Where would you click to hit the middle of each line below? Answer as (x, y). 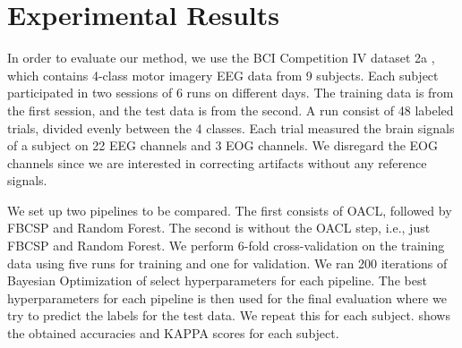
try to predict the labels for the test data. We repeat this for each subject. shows (229, 315)
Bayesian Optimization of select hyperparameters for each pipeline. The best (217, 280)
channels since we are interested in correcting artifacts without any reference (217, 162)
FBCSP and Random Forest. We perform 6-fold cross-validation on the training (226, 246)
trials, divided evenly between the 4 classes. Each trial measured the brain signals (231, 127)
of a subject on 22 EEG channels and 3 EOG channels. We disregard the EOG (222, 145)
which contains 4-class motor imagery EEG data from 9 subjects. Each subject (223, 75)
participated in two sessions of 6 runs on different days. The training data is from (231, 93)
